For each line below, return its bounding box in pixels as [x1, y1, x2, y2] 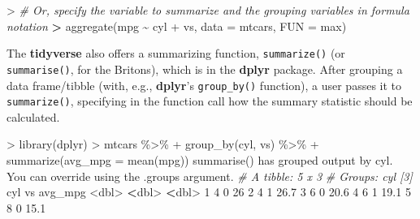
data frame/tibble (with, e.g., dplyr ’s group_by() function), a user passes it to [6, 76, 402, 93]
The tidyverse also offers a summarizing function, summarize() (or [6, 45, 345, 62]
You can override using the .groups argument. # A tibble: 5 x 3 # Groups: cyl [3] [6, 167, 413, 184]
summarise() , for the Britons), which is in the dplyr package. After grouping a [6, 60, 403, 77]
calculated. [6, 108, 60, 125]
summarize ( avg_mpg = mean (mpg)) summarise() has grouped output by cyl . [6, 152, 393, 168]
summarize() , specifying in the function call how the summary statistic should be [6, 92, 413, 109]
